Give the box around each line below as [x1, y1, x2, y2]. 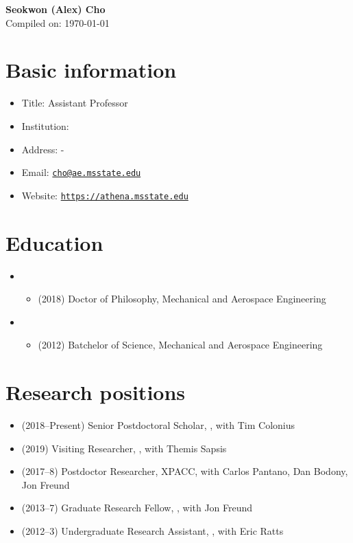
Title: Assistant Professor [21, 96, 128, 110]
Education [5, 228, 104, 256]
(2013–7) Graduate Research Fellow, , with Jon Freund [21, 500, 253, 515]
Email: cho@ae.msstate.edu [21, 165, 141, 179]
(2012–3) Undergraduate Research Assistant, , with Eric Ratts [21, 524, 284, 538]
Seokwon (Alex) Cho [5, 2, 106, 16]
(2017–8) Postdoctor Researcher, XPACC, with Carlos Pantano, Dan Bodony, [21, 464, 348, 478]
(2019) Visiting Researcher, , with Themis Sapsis [21, 441, 227, 455]
